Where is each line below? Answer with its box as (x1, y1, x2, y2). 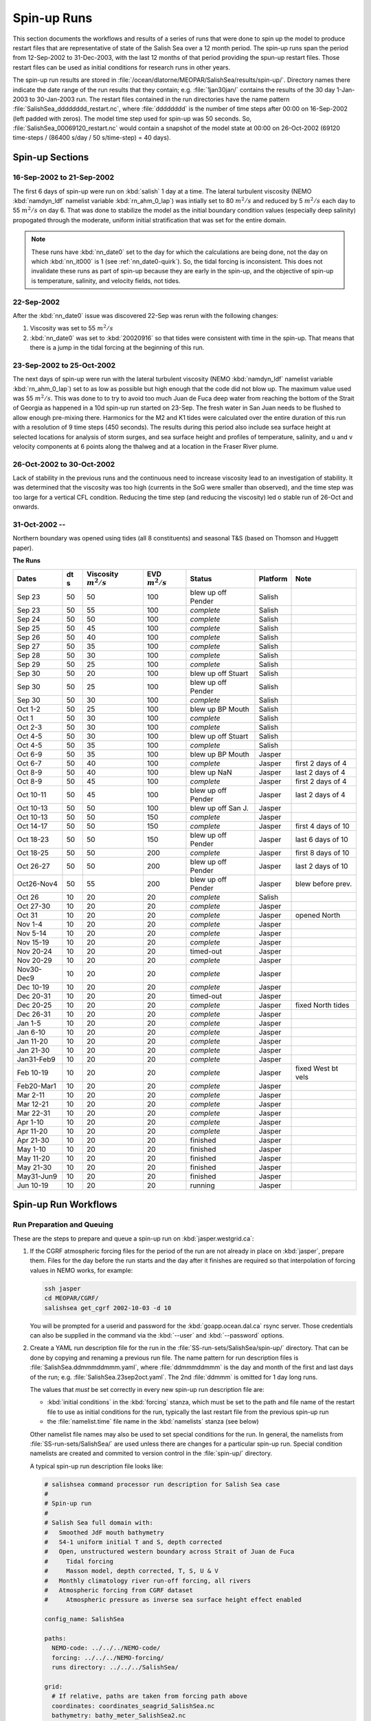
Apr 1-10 (16, 1117, 44, 1127)
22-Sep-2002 (12, 297, 60, 306)
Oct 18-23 (16, 834, 49, 844)
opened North (295, 910, 341, 920)
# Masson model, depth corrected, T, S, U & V (44, 1567, 219, 1575)
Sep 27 (16, 641, 41, 651)
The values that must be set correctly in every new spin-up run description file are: (30, 1385, 265, 1393)
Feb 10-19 (16, 1068, 49, 1077)
